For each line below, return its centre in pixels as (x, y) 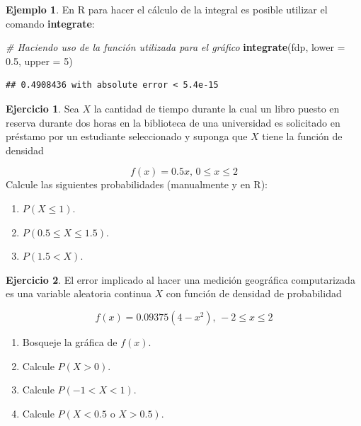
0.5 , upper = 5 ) (39, 61)
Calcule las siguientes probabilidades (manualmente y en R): (137, 184)
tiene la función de (302, 136)
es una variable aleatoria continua (79, 293)
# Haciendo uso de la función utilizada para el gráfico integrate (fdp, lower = (176, 47)
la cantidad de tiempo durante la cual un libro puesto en (217, 108)
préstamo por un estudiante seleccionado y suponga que (127, 136)
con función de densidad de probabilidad (254, 293)
